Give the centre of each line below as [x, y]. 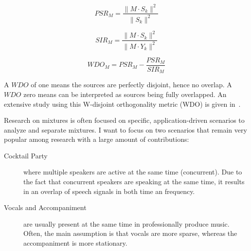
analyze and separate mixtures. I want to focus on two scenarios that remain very [125, 129]
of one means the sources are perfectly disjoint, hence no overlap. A [131, 85]
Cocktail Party [26, 155]
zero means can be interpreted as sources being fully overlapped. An [125, 94]
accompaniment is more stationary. [75, 243]
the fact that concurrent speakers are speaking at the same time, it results [134, 182]
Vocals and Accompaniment [45, 207]
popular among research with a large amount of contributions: [97, 139]
